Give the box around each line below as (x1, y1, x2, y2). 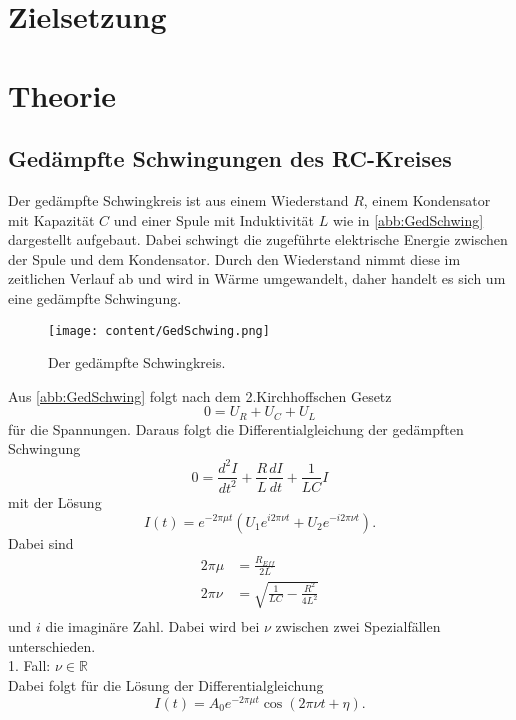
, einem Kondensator (363, 189, 491, 210)
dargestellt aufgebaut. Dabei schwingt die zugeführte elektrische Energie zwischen (8, 229, 508, 250)
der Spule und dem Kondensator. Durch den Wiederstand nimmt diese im (8, 248, 461, 269)
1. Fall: (8, 655, 51, 676)
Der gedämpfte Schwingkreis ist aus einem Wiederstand (8, 189, 349, 210)
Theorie (8, 74, 117, 115)
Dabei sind (8, 532, 74, 553)
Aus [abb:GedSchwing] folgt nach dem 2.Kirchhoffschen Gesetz (8, 385, 392, 406)
